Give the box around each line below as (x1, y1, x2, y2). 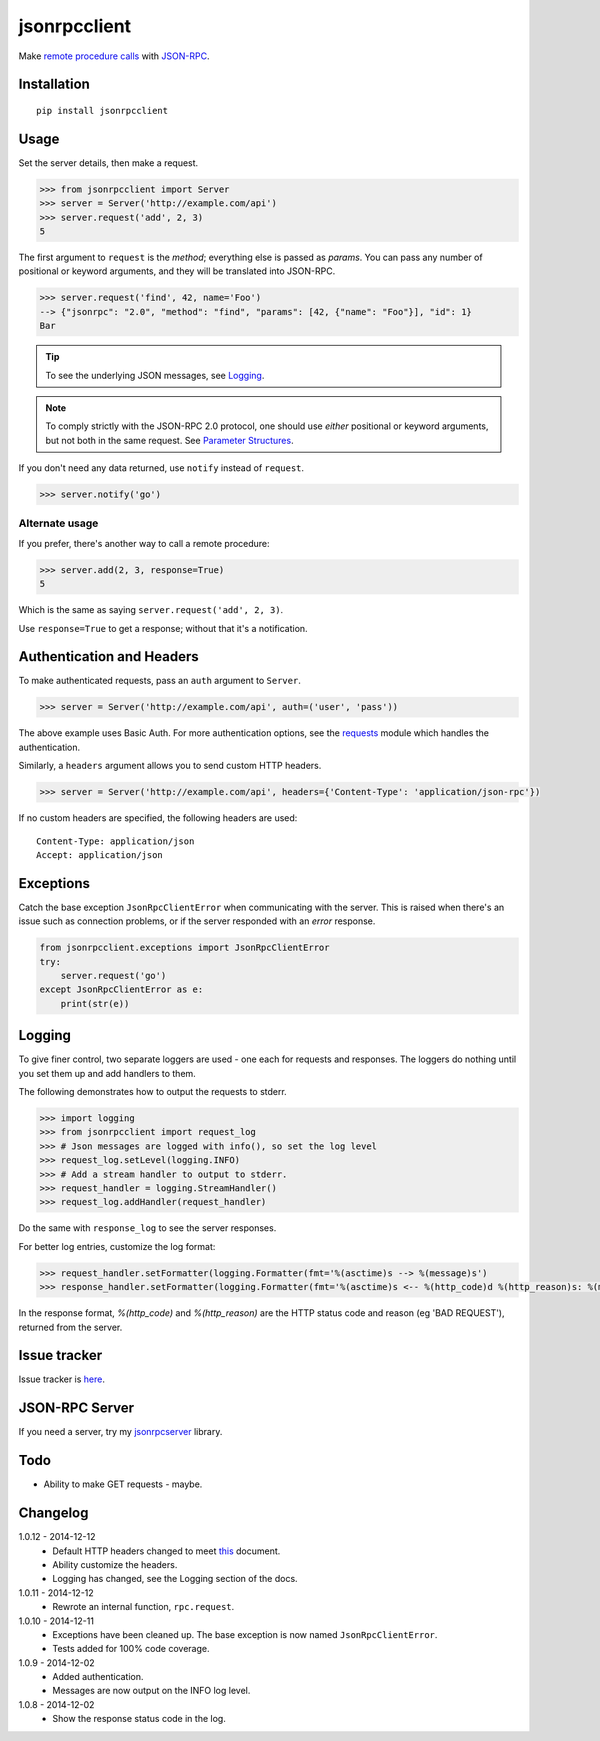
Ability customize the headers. (52, 1558, 178, 1570)
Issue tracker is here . (18, 1373, 105, 1385)
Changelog (18, 1505, 89, 1522)
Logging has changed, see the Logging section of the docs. (52, 1573, 299, 1585)
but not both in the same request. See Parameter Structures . (45, 434, 294, 446)
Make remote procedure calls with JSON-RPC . (18, 50, 210, 62)
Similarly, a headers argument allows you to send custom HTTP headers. (18, 760, 322, 772)
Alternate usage (18, 516, 99, 530)
